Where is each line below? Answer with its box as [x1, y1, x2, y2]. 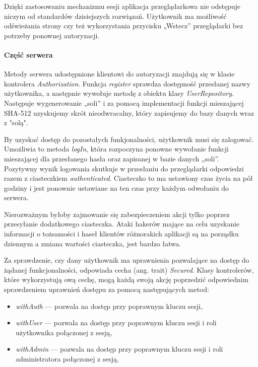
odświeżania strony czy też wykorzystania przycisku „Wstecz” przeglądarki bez [4, 20, 243, 31]
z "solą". [4, 117, 28, 128]
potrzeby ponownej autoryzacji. [4, 30, 100, 40]
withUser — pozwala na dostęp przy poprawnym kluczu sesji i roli [15, 317, 217, 328]
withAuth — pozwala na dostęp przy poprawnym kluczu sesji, [15, 300, 203, 311]
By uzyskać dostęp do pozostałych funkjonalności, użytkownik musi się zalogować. [4, 134, 254, 144]
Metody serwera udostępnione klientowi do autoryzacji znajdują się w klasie [4, 69, 235, 79]
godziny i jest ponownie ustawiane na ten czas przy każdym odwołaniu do [4, 182, 229, 193]
